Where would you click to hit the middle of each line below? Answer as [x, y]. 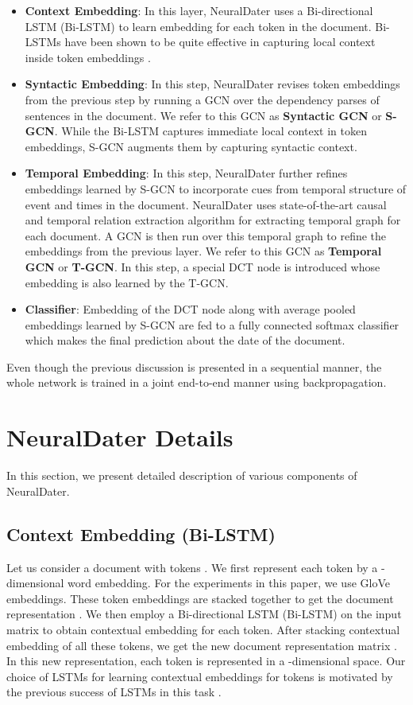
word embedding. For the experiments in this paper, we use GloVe [229, 583]
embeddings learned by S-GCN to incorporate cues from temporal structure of [216, 188]
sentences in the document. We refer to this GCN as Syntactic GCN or [203, 115]
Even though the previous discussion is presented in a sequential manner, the [194, 366]
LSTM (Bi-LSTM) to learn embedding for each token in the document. [198, 26]
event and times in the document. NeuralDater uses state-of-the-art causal [206, 204]
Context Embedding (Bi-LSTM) [141, 534]
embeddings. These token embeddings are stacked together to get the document [200, 598]
